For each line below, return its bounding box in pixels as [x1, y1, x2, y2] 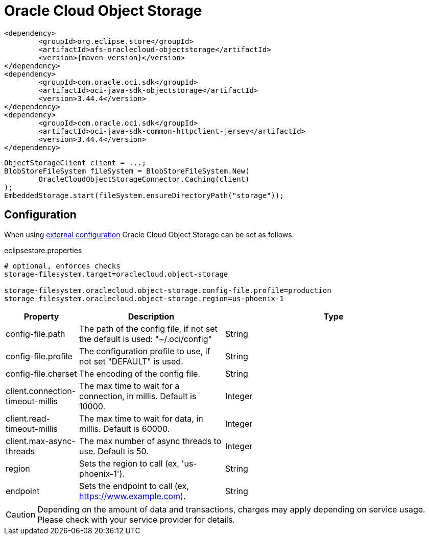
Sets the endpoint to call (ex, [79, 480, 189, 491]
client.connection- [6, 385, 76, 396]
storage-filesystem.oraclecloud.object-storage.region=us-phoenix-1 [4, 294, 284, 303]
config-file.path [6, 328, 65, 339]
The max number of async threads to [79, 435, 222, 446]
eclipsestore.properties [4, 246, 82, 255]
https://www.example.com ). [79, 491, 186, 501]
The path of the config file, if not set [79, 323, 218, 334]
